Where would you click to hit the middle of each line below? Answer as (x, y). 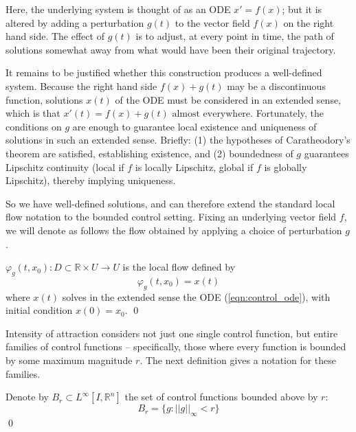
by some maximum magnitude (69, 360)
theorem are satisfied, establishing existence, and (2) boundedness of (149, 153)
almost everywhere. (212, 114)
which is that (33, 113)
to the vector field (212, 22)
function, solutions (44, 99)
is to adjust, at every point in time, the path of (235, 36)
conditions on (34, 126)
